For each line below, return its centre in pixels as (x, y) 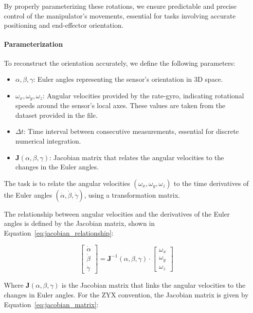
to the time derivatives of (211, 183)
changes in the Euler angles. (57, 167)
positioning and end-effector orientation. (64, 25)
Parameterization (34, 44)
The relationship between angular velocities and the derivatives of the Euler (117, 213)
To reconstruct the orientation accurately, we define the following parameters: (120, 63)
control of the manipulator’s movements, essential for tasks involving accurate (120, 15)
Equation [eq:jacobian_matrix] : (51, 304)
